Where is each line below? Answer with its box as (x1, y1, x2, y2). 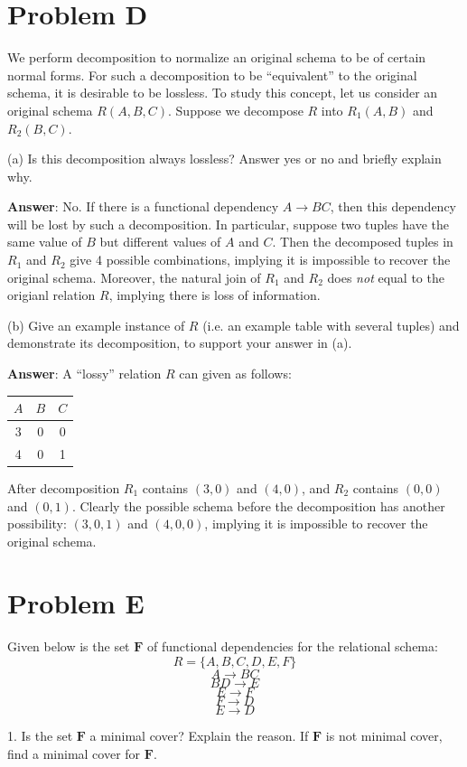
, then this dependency (330, 197, 457, 216)
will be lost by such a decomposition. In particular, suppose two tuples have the (7, 214, 449, 233)
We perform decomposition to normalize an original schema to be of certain (7, 48, 426, 67)
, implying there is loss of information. (108, 285, 321, 304)
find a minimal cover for (7, 744, 141, 762)
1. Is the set (7, 726, 73, 744)
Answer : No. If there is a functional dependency (7, 197, 279, 216)
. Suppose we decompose (168, 100, 304, 119)
